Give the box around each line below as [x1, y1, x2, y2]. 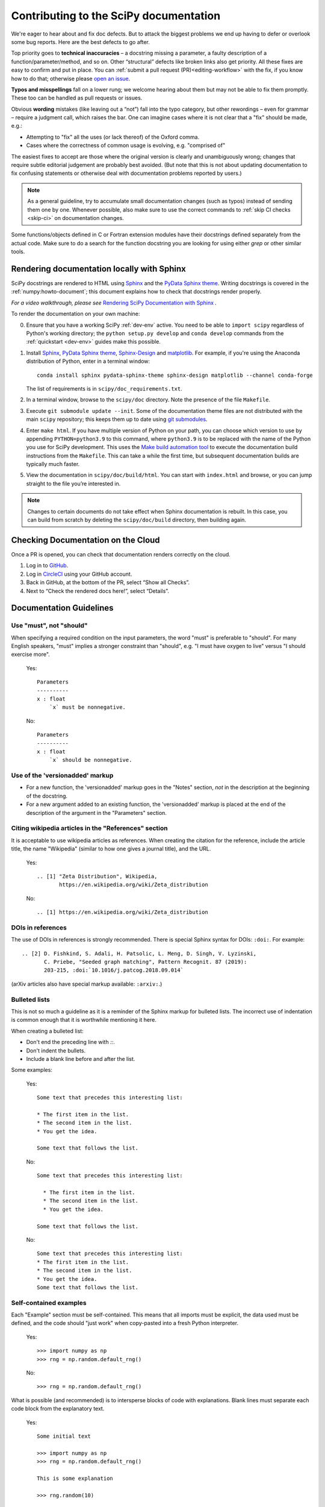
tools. [11, 248, 25, 256]
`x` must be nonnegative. [49, 704, 126, 711]
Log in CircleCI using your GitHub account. [26, 570, 132, 577]
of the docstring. [26, 792, 68, 799]
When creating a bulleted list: [11, 1027, 84, 1034]
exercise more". [11, 651, 51, 658]
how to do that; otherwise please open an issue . [11, 75, 131, 82]
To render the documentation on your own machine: [11, 310, 140, 318]
